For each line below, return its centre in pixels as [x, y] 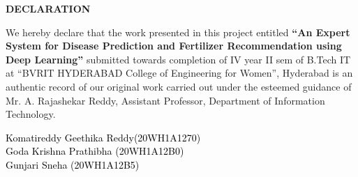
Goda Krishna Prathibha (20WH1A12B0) [95, 151]
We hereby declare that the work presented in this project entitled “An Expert [178, 32]
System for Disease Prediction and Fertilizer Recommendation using [174, 46]
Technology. [31, 114]
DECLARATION [48, 8]
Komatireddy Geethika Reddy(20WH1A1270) [103, 137]
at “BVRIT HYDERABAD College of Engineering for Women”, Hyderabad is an [179, 73]
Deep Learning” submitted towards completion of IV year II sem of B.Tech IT [178, 59]
